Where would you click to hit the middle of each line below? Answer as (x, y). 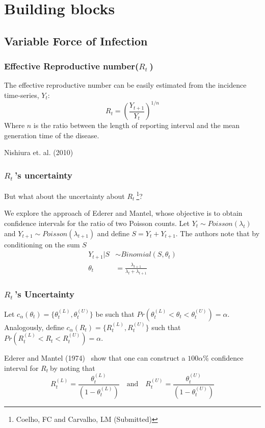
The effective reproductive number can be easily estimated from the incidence (125, 85)
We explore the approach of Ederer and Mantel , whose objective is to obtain (123, 213)
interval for (21, 368)
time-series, (22, 95)
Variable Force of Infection (76, 41)
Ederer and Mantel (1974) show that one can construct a (95, 358)
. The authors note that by (218, 233)
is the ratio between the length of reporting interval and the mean (137, 125)
